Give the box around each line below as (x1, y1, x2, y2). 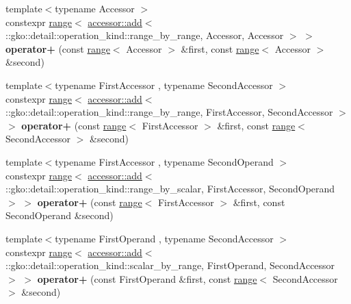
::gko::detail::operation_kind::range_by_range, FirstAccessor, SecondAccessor (5, 105, 333, 119)
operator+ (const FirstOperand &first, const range (37, 271, 257, 286)
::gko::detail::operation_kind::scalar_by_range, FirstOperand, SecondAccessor (5, 258, 335, 273)
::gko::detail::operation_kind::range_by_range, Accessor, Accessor (5, 28, 284, 42)
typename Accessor (55, 1, 135, 15)
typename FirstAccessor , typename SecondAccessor (55, 77, 273, 92)
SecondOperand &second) (5, 208, 114, 223)
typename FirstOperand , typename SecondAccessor (55, 231, 274, 245)
